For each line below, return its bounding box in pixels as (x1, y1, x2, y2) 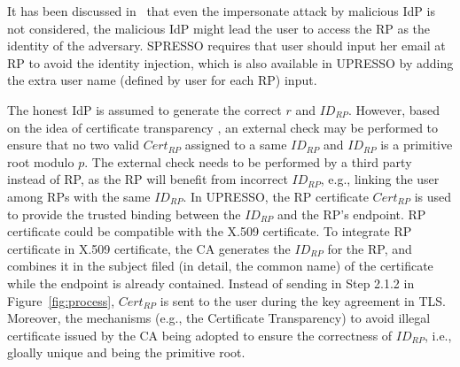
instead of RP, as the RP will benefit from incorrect (7, 170, 288, 188)
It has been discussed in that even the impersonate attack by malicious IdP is (7, 2, 435, 19)
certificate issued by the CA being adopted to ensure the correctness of (7, 325, 393, 344)
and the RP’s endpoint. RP (277, 204, 426, 223)
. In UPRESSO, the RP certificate (183, 187, 369, 205)
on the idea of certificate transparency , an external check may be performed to (7, 118, 439, 136)
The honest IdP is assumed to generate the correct (7, 100, 282, 119)
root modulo (7, 152, 74, 171)
